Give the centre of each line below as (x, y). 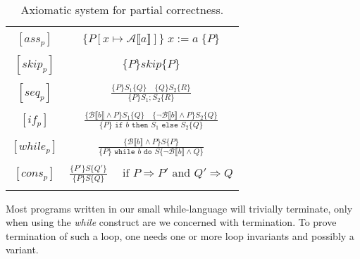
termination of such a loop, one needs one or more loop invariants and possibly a (180, 235)
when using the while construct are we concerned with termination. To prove (171, 222)
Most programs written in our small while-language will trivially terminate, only (179, 208)
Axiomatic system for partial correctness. (122, 10)
